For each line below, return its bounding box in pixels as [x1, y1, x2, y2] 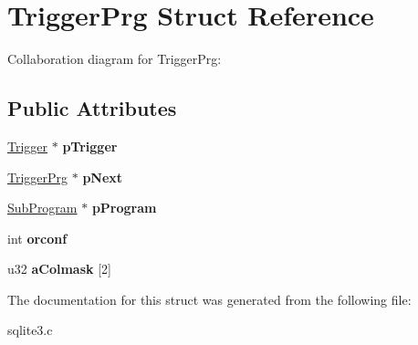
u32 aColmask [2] [7, 259, 111, 278]
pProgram [91, 198, 157, 217]
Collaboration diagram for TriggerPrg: [7, 49, 222, 68]
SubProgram [7, 198, 78, 217]
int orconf [7, 228, 68, 247]
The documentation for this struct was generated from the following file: [7, 289, 412, 308]
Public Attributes [7, 94, 177, 122]
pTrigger [62, 136, 118, 155]
